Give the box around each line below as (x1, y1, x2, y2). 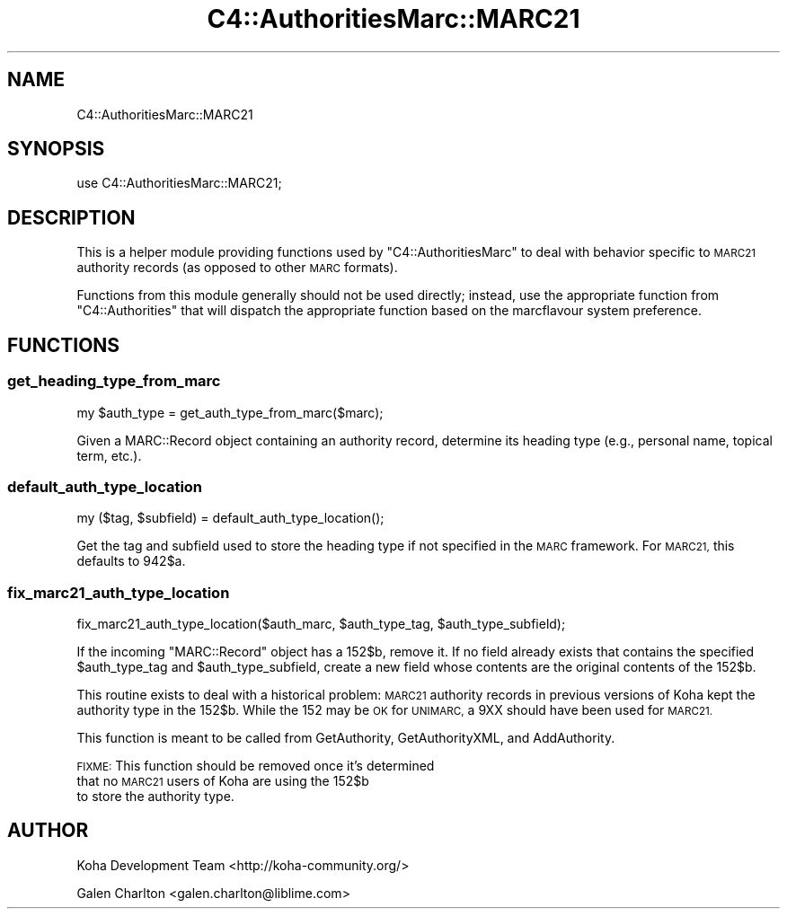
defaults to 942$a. (76, 553, 186, 569)
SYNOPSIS (7, 137, 105, 161)
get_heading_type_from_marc (7, 372, 221, 391)
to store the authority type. (76, 788, 234, 804)
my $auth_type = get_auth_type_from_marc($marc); (76, 404, 384, 420)
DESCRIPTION (7, 206, 136, 229)
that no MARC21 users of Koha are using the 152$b (76, 773, 369, 788)
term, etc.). (76, 447, 142, 463)
